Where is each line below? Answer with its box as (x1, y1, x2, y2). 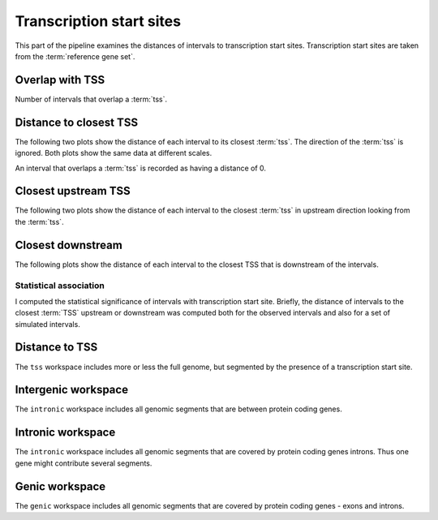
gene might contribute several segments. (15, 458, 152, 468)
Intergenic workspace (15, 383, 129, 397)
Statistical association (15, 280, 105, 291)
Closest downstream (15, 238, 123, 251)
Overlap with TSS (15, 73, 105, 87)
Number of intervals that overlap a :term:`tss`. (15, 94, 168, 104)
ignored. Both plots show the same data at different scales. (15, 148, 213, 158)
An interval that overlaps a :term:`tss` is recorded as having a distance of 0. (15, 163, 267, 173)
